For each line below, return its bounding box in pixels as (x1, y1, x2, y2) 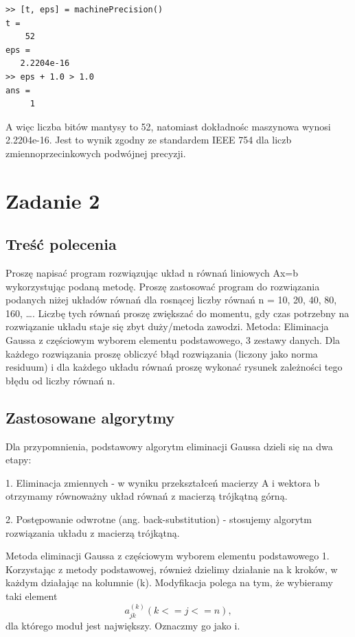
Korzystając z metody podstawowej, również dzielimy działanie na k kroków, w (5, 561, 338, 576)
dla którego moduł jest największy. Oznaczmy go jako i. (5, 618, 240, 632)
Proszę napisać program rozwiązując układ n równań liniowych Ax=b (5, 266, 299, 280)
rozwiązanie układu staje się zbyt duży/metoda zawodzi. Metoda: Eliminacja (5, 319, 329, 334)
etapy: (5, 452, 32, 467)
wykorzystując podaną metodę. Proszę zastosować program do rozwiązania (5, 279, 320, 293)
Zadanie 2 (5, 186, 100, 214)
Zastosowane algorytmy (5, 406, 175, 428)
